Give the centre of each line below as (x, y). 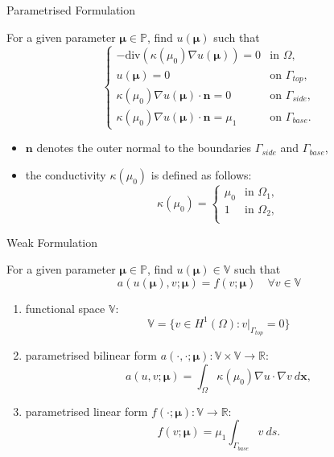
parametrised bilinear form (91, 355)
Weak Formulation (52, 242)
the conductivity (66, 174)
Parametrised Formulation (71, 10)
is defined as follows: (201, 174)
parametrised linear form (87, 411)
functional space (65, 308)
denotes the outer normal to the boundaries (144, 148)
